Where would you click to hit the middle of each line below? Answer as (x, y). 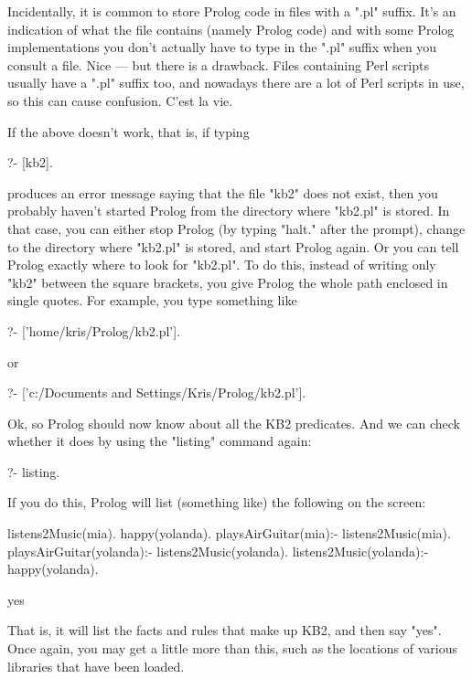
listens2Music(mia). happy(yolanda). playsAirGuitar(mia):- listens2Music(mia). (229, 533)
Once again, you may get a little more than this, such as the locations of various (232, 648)
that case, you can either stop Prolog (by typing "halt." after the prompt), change (236, 228)
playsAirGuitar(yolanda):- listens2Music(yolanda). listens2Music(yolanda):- (218, 551)
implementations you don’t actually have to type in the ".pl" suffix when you (222, 47)
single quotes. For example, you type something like (152, 300)
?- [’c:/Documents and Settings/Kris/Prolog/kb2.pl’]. (157, 393)
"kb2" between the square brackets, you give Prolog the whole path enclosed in (228, 282)
